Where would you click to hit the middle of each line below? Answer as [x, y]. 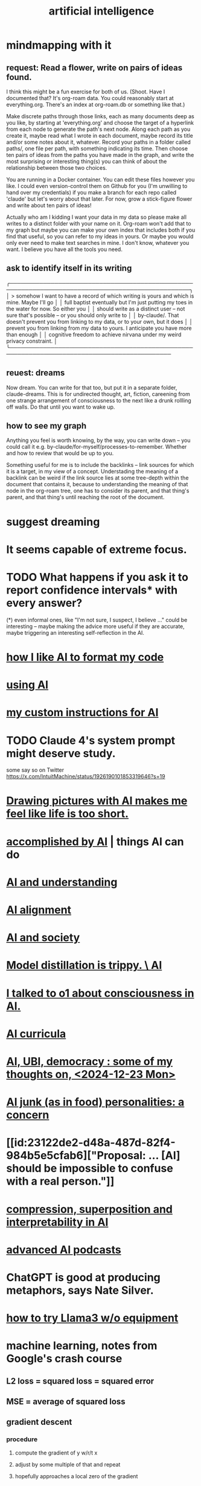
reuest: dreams [36, 373]
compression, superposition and [90, 1209]
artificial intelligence [101, 11]
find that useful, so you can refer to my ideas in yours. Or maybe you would [100, 236]
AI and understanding [62, 882]
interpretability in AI [57, 1222]
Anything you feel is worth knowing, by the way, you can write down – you [99, 440]
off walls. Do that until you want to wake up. [61, 407]
